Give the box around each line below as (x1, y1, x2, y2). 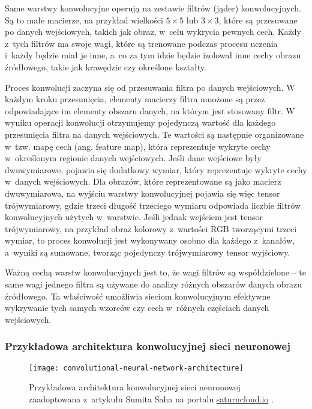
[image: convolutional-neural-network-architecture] (29, 363, 244, 372)
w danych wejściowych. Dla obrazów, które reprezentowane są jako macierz (5, 175, 281, 188)
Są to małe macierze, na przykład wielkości (5, 13, 163, 26)
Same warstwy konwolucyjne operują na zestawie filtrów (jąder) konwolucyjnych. (5, 2, 301, 14)
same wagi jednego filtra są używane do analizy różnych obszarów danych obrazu (5, 278, 302, 291)
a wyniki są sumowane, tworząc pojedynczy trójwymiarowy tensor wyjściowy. (5, 245, 290, 258)
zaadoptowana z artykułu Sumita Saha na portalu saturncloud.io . (29, 392, 274, 405)
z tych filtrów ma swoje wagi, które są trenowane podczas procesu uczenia (5, 37, 278, 49)
